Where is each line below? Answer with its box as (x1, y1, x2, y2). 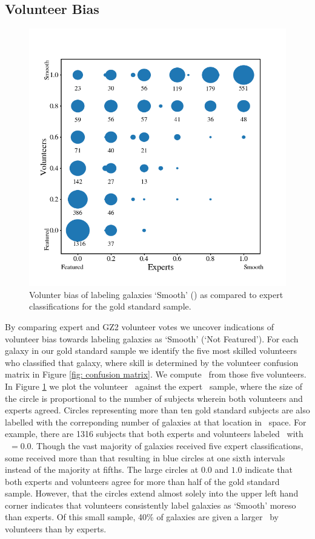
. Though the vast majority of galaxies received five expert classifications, (31, 439, 303, 452)
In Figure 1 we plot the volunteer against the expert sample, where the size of (5, 379, 302, 392)
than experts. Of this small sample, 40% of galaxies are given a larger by (5, 510, 279, 523)
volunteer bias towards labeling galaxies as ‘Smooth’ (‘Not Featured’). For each (5, 332, 299, 345)
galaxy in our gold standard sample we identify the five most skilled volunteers (5, 344, 297, 357)
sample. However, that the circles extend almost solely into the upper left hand (5, 487, 299, 500)
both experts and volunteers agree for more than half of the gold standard (5, 475, 280, 487)
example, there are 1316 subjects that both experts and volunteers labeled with (5, 427, 303, 440)
